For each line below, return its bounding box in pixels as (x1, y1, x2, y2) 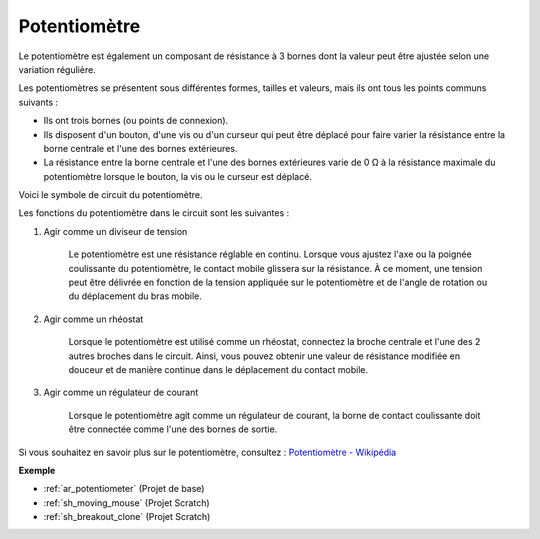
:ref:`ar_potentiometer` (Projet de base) (43, 483, 205, 495)
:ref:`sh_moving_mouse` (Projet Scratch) (43, 496, 210, 509)
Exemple (18, 464, 56, 476)
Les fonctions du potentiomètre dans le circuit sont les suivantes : (18, 207, 290, 219)
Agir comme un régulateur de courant (43, 386, 199, 399)
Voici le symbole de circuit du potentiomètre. (18, 189, 204, 201)
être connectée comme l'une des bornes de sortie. (68, 423, 278, 435)
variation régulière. (18, 63, 97, 75)
